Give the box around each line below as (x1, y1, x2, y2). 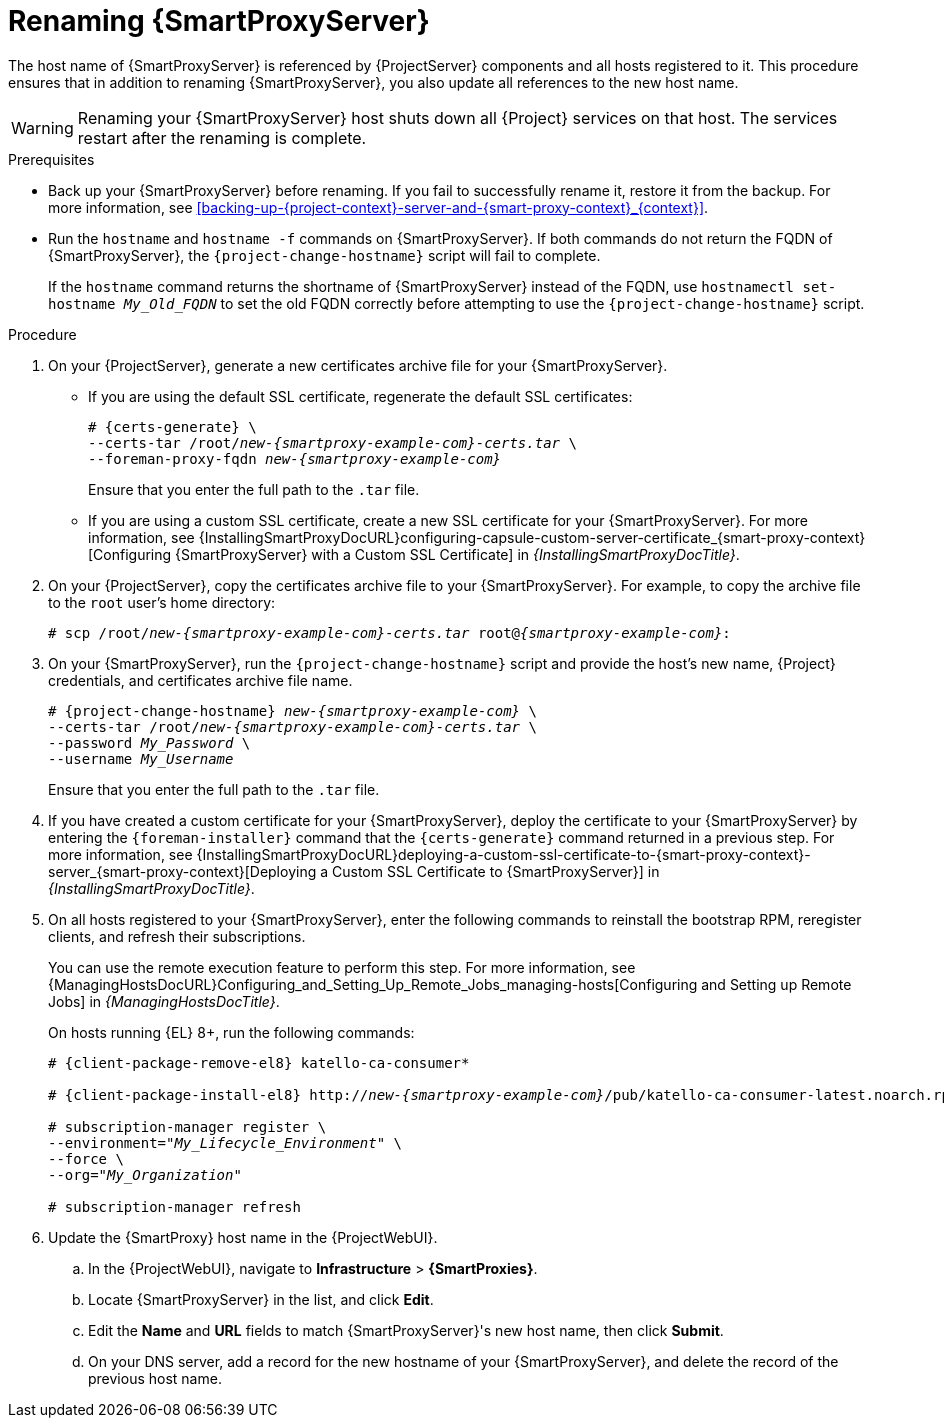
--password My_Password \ (48, 734, 251, 751)
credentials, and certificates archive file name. (48, 671, 353, 689)
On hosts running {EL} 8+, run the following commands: (48, 1023, 415, 1041)
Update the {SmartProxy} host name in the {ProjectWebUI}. (48, 1228, 438, 1246)
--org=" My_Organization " (48, 1166, 242, 1183)
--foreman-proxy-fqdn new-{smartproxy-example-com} (88, 450, 502, 467)
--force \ (48, 1150, 124, 1167)
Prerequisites (8, 150, 95, 168)
